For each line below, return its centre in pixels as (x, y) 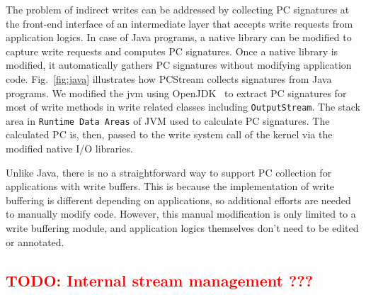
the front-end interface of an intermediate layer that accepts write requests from (179, 23)
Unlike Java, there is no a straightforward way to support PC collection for (169, 172)
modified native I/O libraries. (69, 149)
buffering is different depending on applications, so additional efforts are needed (178, 200)
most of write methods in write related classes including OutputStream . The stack (183, 107)
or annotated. (35, 241)
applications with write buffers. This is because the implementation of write (170, 186)
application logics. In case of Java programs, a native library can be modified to (179, 37)
